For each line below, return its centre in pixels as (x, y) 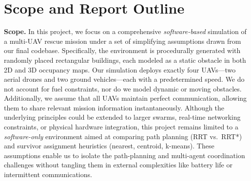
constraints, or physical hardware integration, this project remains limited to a (121, 127)
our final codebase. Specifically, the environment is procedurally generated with (122, 50)
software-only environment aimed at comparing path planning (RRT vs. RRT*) (123, 136)
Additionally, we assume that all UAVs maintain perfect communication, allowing (125, 98)
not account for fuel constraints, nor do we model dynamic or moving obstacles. (123, 88)
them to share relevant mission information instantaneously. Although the (114, 107)
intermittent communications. (48, 174)
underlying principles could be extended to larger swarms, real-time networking (122, 117)
